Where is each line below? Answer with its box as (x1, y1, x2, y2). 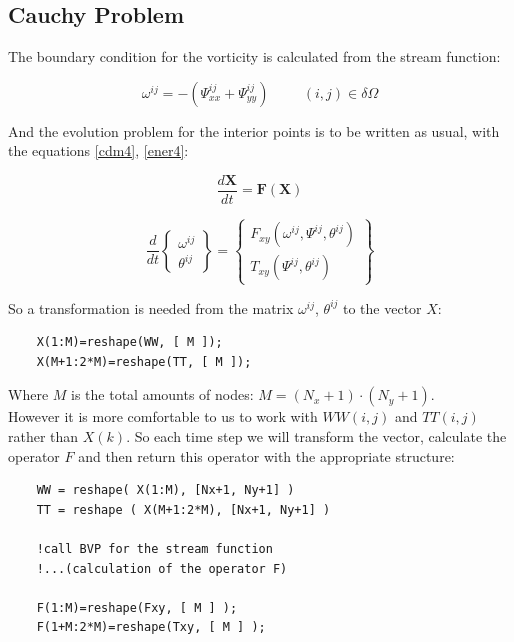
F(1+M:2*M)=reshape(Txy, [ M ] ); (36, 620, 266, 635)
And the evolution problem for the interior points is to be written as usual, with (8, 120, 500, 141)
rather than (8, 425, 79, 446)
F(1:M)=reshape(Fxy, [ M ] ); (36, 600, 238, 615)
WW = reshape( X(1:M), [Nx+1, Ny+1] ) (36, 483, 295, 498)
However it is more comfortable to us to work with (8, 406, 318, 427)
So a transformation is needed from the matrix (8, 297, 294, 318)
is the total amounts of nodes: (71, 384, 254, 405)
